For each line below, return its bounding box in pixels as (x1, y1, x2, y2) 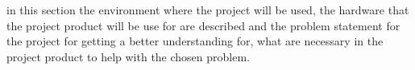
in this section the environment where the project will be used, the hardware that (6, 2, 409, 17)
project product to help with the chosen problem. (6, 48, 250, 64)
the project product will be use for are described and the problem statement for (6, 17, 400, 33)
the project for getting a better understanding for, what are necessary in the (6, 33, 384, 49)
